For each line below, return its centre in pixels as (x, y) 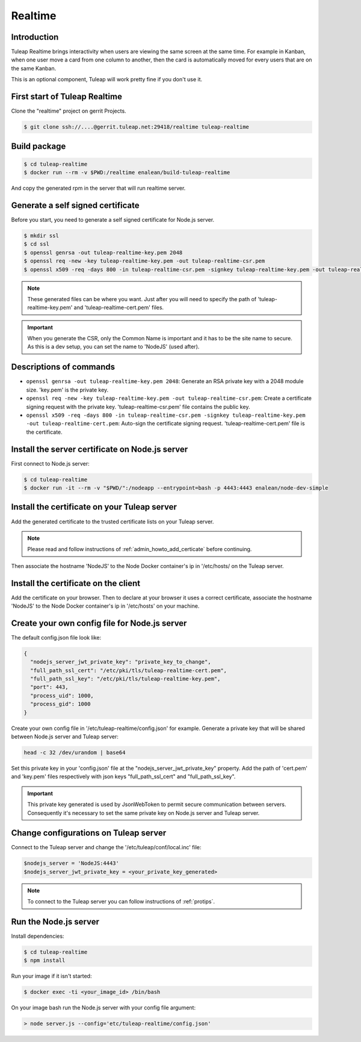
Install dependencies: (38, 936)
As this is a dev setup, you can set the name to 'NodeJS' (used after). (113, 347)
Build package (39, 146)
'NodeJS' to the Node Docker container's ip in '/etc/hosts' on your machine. (105, 606)
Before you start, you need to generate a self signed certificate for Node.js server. (113, 220)
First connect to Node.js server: (50, 463)
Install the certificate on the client (76, 583)
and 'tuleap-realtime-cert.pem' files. (119, 308)
